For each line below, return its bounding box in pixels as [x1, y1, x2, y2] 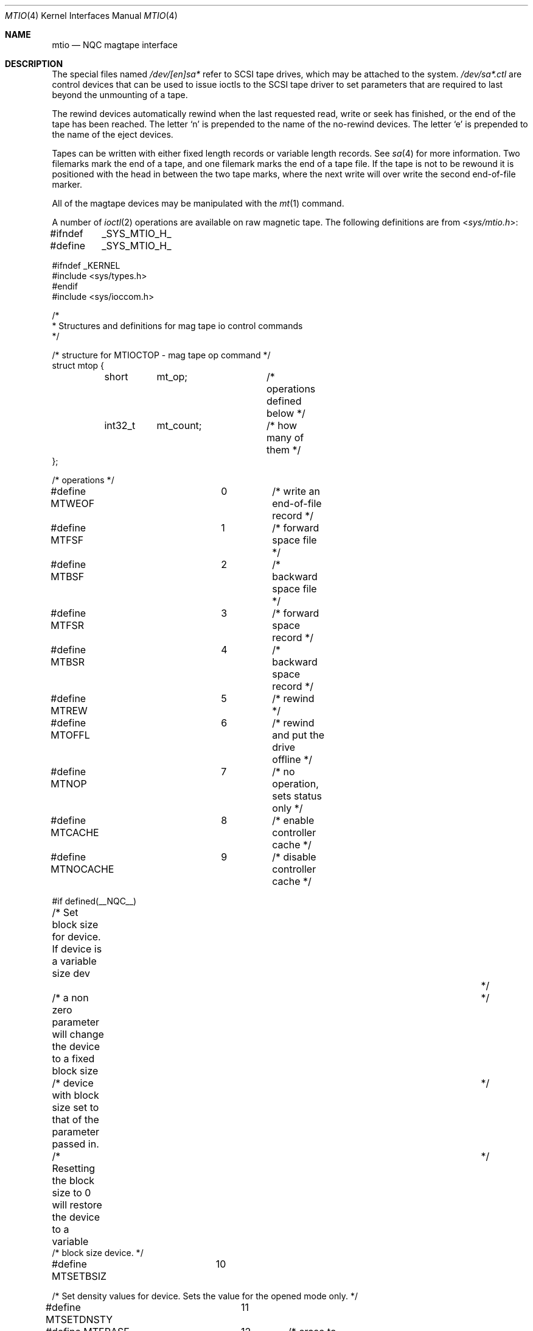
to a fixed [52, 1052, 95, 1065]
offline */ [272, 753, 312, 765]
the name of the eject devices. [52, 129, 173, 140]
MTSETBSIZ [51, 1270, 107, 1282]
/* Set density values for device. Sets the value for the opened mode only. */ [52, 1291, 358, 1301]
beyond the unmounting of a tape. [52, 90, 188, 100]
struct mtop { [52, 360, 105, 371]
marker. [52, 179, 82, 190]
